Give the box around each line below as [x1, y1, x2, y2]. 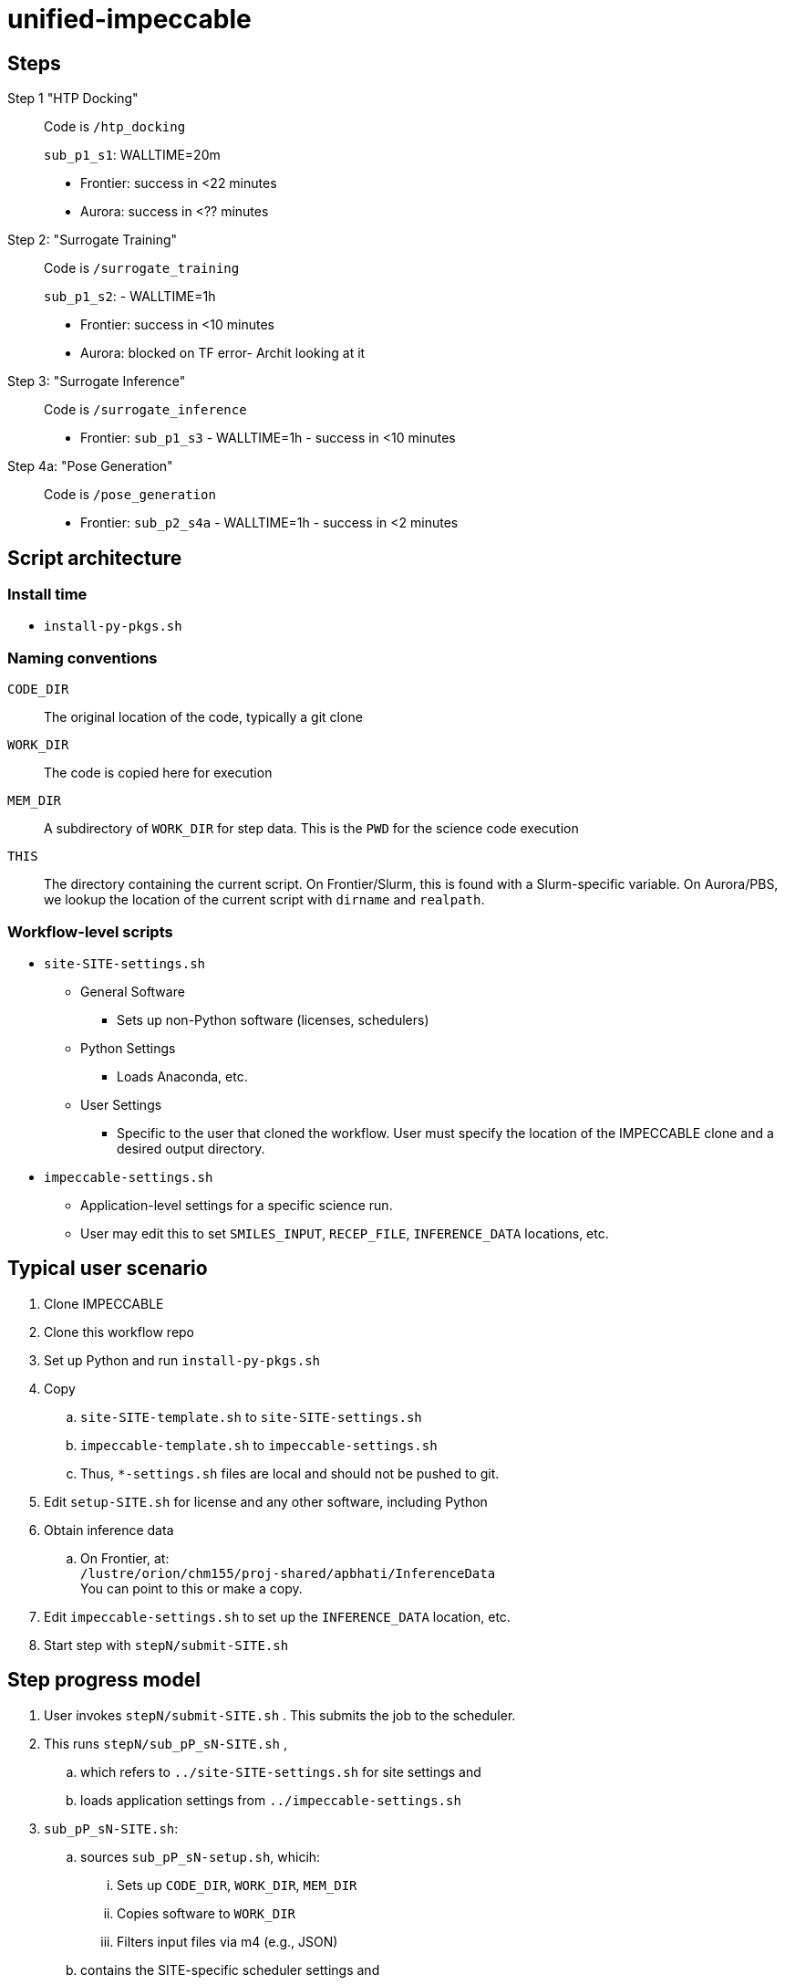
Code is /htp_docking [44, 119, 186, 135]
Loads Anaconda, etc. [117, 1068, 248, 1084]
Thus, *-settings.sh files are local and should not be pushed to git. [80, 1465, 500, 1481]
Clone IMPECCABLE [44, 1295, 164, 1311]
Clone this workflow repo [44, 1323, 195, 1340]
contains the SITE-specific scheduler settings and [80, 1961, 380, 1978]
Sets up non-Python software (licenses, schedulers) [117, 1011, 429, 1028]
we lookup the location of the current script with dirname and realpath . [44, 892, 485, 908]
